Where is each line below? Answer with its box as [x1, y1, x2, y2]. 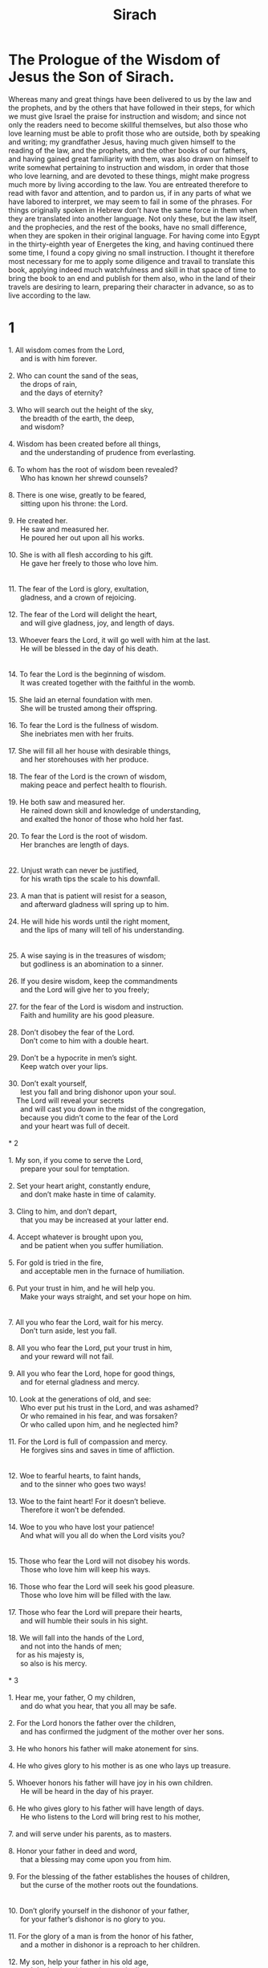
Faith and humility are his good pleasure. [19, 1010, 155, 1020]
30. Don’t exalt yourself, [8, 1078, 87, 1088]
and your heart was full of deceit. [19, 1121, 130, 1131]
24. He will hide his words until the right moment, [8, 917, 170, 926]
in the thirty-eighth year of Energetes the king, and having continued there [8, 239, 254, 249]
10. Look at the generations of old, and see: [8, 1394, 152, 1404]
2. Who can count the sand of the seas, [8, 371, 139, 380]
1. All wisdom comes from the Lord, [8, 345, 125, 355]
